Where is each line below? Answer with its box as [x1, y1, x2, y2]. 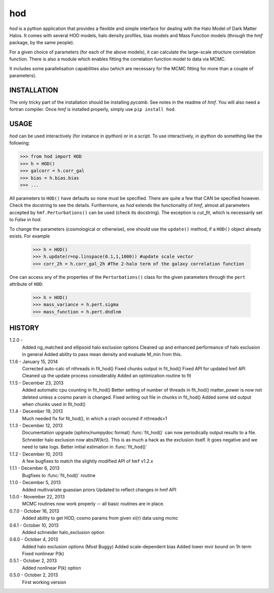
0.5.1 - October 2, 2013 [9, 557, 57, 564]
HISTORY [9, 323, 40, 333]
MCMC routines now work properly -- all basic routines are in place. [22, 501, 164, 507]
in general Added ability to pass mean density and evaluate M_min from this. [22, 351, 182, 358]
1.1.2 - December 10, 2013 [9, 451, 63, 457]
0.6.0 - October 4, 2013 [9, 537, 58, 543]
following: [9, 140, 30, 146]
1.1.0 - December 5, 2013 [9, 480, 61, 486]
